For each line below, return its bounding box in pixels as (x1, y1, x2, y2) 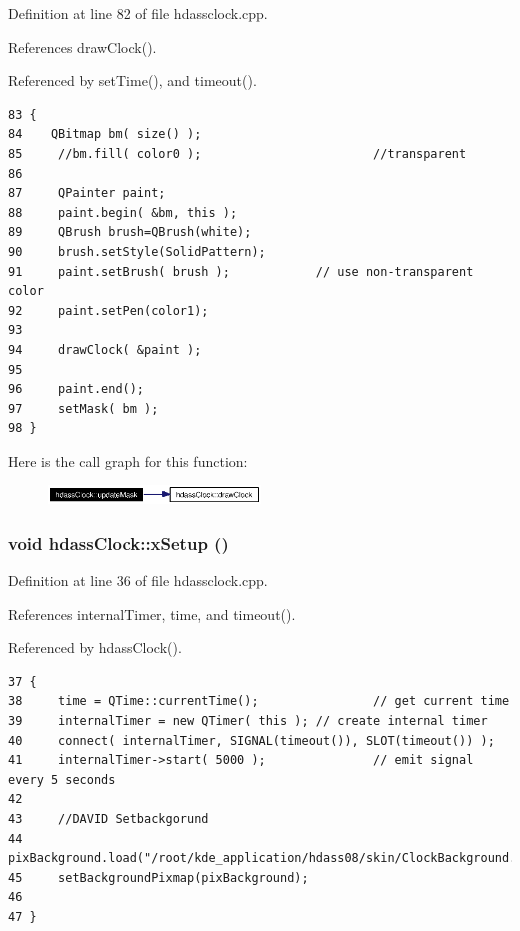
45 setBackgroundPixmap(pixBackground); (8, 870, 309, 885)
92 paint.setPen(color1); (8, 303, 209, 318)
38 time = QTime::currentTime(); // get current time (8, 694, 510, 709)
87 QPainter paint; (8, 186, 166, 201)
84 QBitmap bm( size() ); (8, 127, 202, 142)
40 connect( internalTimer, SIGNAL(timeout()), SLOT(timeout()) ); (8, 733, 495, 748)
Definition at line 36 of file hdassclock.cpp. (8, 570, 268, 591)
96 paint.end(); (8, 382, 145, 397)
